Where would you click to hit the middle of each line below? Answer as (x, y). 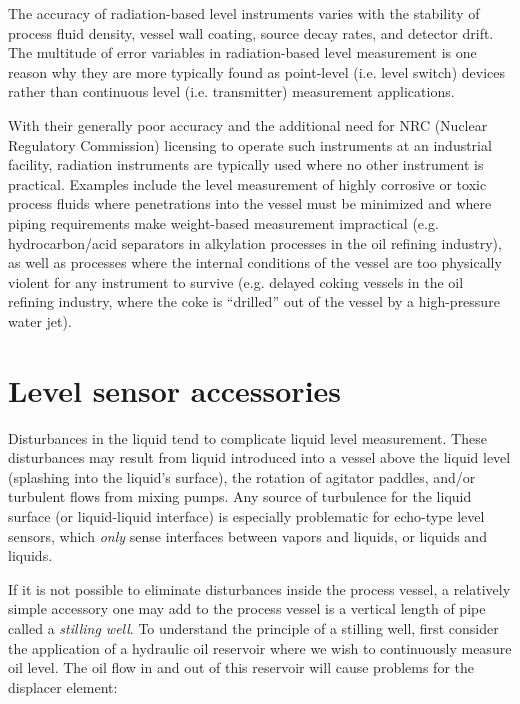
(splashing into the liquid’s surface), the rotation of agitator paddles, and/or (242, 476)
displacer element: (63, 686)
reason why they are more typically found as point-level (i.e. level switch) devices (256, 71)
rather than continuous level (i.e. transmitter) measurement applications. (231, 91)
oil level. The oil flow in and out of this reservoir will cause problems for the (241, 667)
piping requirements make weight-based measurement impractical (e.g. (223, 222)
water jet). (40, 320)
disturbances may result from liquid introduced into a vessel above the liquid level (259, 457)
